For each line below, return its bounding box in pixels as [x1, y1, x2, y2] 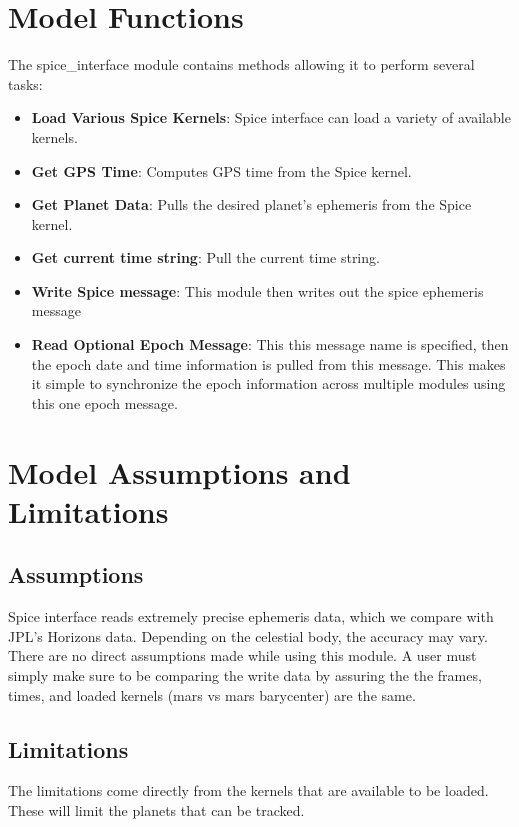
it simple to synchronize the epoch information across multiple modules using [31, 373, 506, 394]
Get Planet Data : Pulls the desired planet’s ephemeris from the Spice [31, 194, 472, 215]
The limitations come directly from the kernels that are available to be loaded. [8, 780, 489, 801]
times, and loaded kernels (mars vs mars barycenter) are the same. [8, 684, 416, 705]
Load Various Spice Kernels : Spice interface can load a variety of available [31, 107, 511, 128]
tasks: [8, 73, 43, 94]
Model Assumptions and [8, 451, 351, 492]
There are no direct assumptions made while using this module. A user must [8, 645, 477, 666]
